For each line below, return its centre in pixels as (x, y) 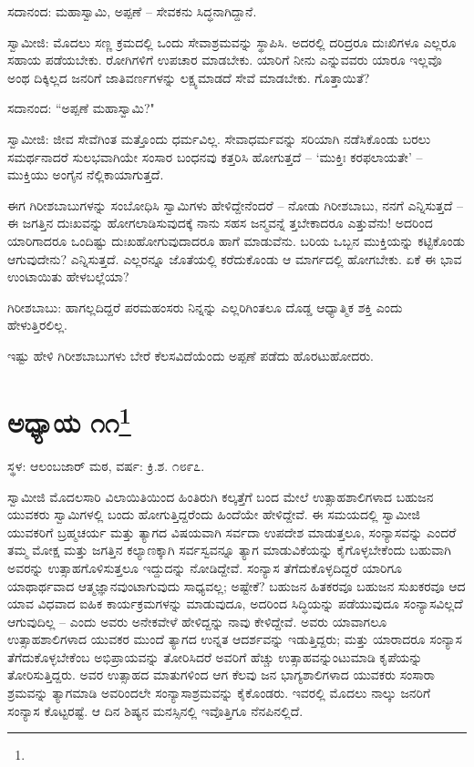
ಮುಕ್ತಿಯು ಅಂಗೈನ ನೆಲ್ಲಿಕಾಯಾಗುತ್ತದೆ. (86, 174)
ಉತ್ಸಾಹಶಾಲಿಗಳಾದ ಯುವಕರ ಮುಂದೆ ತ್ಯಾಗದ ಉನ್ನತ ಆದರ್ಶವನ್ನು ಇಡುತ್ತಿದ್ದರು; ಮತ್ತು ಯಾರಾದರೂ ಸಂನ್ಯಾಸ (235, 639)
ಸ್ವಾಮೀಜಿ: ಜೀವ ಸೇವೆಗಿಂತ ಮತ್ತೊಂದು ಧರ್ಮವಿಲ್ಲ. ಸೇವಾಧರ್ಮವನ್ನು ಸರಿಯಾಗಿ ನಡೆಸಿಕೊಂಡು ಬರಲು (219, 138)
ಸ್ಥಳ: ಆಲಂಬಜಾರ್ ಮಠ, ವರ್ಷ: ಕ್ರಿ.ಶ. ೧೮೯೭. (106, 465)
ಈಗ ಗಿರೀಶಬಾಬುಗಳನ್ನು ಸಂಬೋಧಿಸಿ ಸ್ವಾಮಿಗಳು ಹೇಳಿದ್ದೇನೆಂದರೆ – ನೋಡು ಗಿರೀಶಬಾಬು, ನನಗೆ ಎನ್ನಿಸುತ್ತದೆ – (235, 205)
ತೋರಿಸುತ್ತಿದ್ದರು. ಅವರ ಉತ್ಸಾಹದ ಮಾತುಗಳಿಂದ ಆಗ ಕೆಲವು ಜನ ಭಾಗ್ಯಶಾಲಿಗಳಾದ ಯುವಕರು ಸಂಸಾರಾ (222, 675)
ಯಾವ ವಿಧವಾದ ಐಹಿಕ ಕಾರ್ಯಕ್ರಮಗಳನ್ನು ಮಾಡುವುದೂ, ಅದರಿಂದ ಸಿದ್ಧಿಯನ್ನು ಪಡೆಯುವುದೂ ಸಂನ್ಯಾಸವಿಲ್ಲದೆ (235, 603)
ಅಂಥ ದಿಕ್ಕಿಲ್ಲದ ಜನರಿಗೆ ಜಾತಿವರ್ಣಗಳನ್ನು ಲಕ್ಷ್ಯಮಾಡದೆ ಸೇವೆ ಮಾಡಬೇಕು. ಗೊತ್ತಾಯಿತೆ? (189, 77)
